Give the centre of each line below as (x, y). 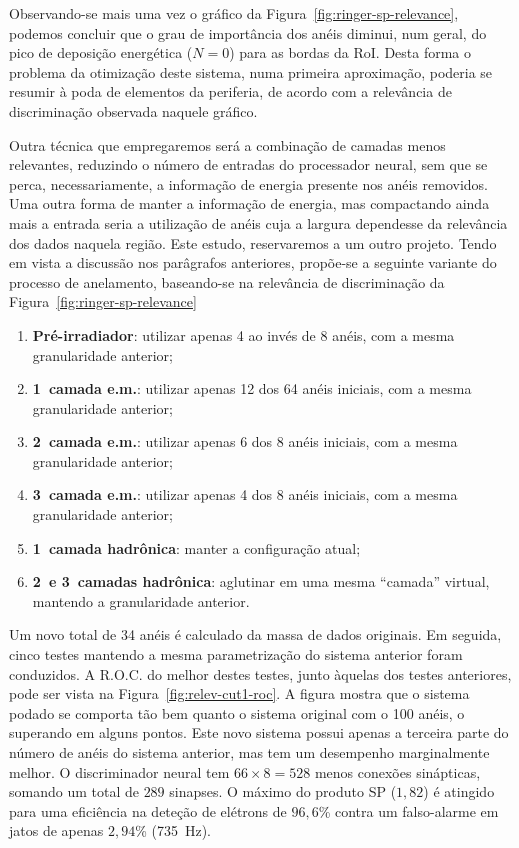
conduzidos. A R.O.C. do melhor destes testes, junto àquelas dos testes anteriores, (260, 673)
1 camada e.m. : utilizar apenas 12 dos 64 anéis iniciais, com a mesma (252, 388)
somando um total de (74, 791)
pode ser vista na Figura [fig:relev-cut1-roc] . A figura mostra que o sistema (239, 693)
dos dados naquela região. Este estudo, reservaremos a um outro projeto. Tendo (253, 242)
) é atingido (459, 791)
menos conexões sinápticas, (397, 771)
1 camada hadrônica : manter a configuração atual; (196, 547)
